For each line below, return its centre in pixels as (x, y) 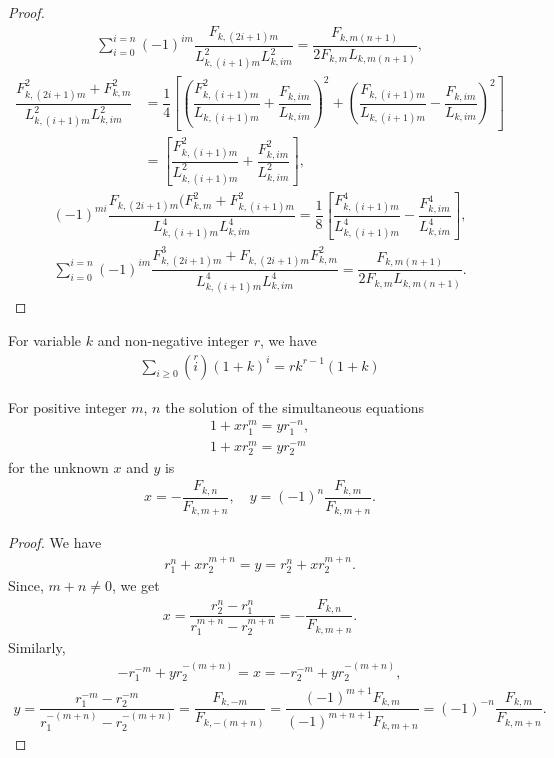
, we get (135, 585)
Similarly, (37, 647)
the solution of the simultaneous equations (295, 406)
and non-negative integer (173, 340)
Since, (26, 585)
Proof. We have (55, 542)
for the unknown (58, 466)
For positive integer (67, 406)
